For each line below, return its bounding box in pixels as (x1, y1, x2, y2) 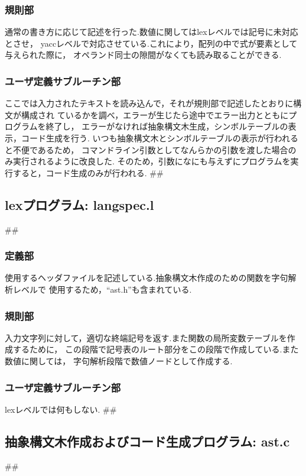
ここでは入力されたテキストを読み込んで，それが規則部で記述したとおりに (5, 97, 294, 109)
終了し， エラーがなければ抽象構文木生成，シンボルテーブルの (45, 120, 288, 132)
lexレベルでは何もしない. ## (5, 403, 117, 415)
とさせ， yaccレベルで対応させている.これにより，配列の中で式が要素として (5, 37, 298, 49)
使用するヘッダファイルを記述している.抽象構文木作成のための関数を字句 (5, 271, 288, 284)
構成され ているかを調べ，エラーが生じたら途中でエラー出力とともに (21, 108, 289, 121)
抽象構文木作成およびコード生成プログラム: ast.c (5, 432, 290, 450)
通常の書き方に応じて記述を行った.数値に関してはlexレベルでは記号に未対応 (5, 25, 298, 38)
